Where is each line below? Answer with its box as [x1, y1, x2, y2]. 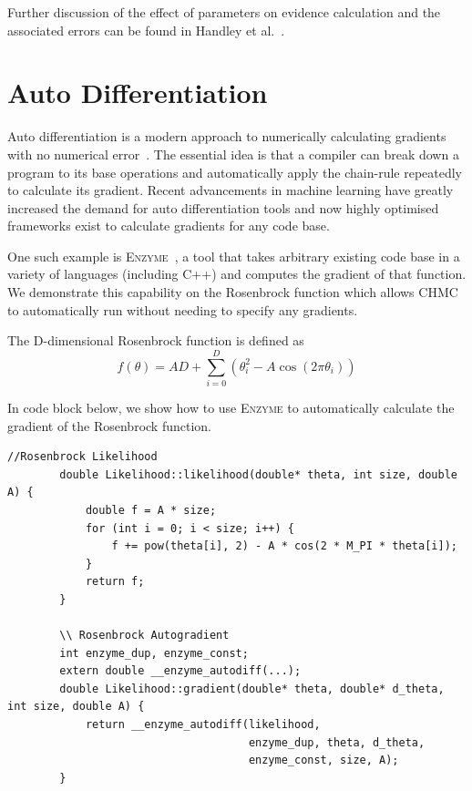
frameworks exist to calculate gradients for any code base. [7, 216, 330, 235]
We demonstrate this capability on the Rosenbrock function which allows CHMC [7, 282, 458, 302]
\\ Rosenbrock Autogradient [59, 629, 230, 642]
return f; [85, 575, 145, 589]
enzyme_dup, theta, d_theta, [248, 735, 426, 749]
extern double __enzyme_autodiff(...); [59, 664, 302, 678]
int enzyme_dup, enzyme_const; [59, 646, 249, 660]
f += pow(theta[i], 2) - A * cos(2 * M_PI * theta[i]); [111, 539, 457, 553]
